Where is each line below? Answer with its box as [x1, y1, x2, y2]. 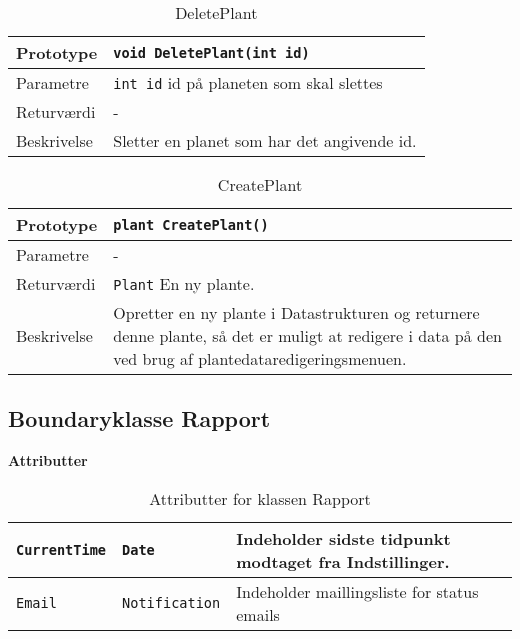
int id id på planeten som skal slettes [113, 71, 383, 94]
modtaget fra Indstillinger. [236, 549, 450, 573]
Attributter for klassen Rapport [149, 486, 371, 510]
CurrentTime [16, 541, 107, 558]
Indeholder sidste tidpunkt [236, 526, 451, 550]
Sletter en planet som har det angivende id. [113, 129, 417, 152]
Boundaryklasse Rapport [8, 403, 271, 434]
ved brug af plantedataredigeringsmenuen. [113, 347, 407, 370]
